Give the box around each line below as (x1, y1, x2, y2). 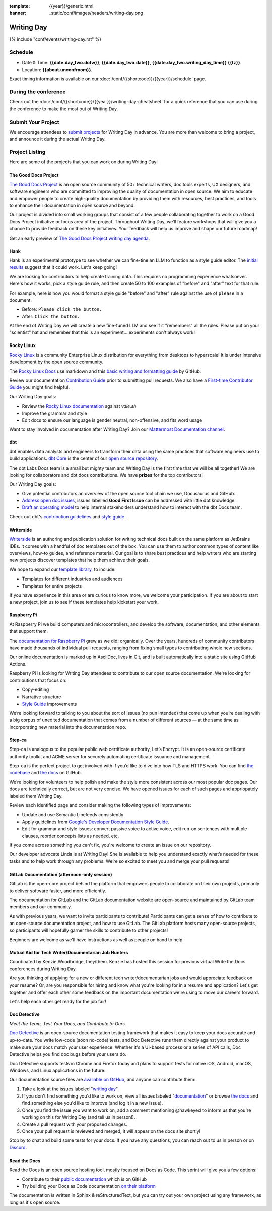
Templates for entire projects (22, 583, 82, 589)
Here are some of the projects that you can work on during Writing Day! (9, 159, 158, 165)
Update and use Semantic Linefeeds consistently (22, 812, 124, 818)
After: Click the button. (22, 313, 80, 319)
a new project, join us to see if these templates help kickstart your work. (9, 599, 159, 605)
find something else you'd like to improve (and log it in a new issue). (22, 1100, 163, 1106)
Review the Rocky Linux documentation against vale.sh (22, 403, 137, 409)
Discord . (9, 1144, 27, 1150)
